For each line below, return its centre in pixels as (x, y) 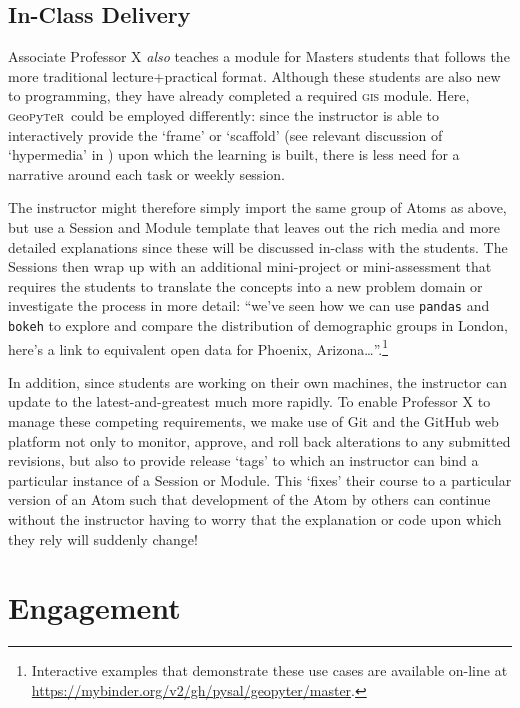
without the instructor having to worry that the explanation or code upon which (255, 519)
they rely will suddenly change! (103, 538)
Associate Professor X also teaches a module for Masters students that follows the (259, 56)
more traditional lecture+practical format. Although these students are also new (254, 75)
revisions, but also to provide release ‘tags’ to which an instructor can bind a (243, 460)
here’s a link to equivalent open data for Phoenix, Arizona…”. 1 (198, 347)
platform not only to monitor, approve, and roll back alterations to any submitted (259, 440)
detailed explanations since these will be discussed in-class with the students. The (258, 246)
